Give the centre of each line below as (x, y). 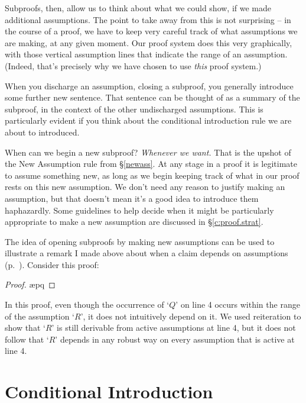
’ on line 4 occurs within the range (238, 304)
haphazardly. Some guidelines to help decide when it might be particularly (139, 210)
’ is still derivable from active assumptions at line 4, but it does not (174, 328)
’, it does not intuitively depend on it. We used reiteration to (191, 316)
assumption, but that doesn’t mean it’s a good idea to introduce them (132, 198)
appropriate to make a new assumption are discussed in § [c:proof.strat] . (134, 222)
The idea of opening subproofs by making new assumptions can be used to (140, 241)
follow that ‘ (27, 339)
